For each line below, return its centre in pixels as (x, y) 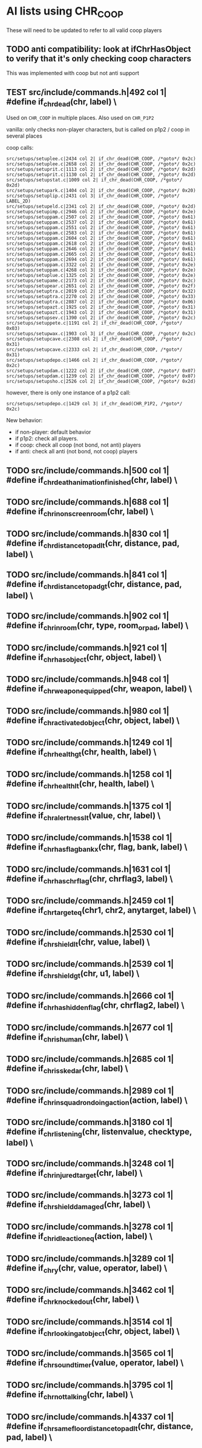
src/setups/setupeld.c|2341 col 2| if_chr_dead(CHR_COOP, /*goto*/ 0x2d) (101, 207)
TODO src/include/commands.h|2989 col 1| (90, 1091)
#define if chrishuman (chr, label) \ (67, 1038)
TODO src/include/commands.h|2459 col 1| (90, 901)
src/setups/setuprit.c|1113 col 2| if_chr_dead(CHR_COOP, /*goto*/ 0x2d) (101, 170)
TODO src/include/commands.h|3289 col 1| (90, 1258)
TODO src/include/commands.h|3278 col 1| (90, 1227)
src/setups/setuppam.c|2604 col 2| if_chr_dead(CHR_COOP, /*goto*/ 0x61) (101, 238)
